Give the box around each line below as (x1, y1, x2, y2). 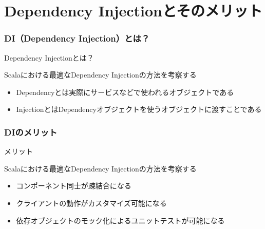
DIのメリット (4, 125, 58, 138)
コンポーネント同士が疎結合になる (16, 180, 131, 191)
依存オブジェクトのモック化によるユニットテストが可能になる (16, 215, 225, 225)
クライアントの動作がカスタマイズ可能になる (16, 197, 167, 208)
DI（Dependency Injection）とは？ (4, 32, 150, 45)
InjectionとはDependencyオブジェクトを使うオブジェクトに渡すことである (16, 104, 262, 115)
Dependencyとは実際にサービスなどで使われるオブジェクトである (16, 86, 234, 97)
